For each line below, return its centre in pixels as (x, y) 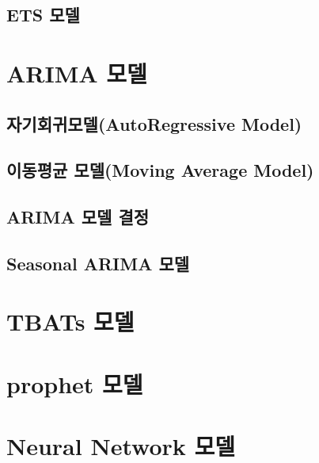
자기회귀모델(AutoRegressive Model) (154, 123)
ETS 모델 (43, 15)
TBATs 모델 (70, 321)
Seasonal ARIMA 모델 (98, 263)
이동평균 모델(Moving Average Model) (160, 170)
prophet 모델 (75, 383)
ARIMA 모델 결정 (78, 217)
